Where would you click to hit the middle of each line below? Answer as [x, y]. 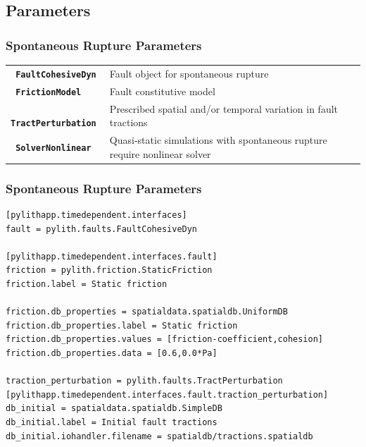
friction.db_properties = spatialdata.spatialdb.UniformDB [147, 312]
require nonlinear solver [160, 153]
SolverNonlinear [53, 148]
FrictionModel [49, 92]
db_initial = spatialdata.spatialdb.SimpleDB [114, 409]
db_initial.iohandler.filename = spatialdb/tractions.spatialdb [159, 436]
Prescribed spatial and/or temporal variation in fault [223, 108]
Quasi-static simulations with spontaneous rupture [218, 140]
